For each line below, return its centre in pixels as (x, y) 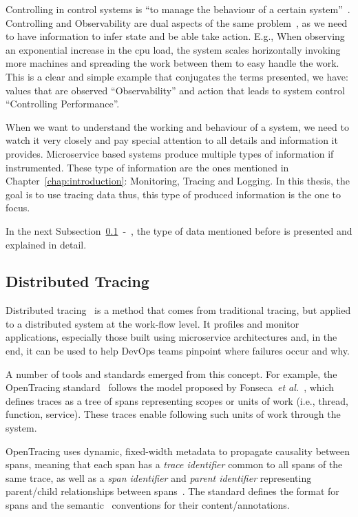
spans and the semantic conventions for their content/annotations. (148, 505)
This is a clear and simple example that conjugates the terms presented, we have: (177, 76)
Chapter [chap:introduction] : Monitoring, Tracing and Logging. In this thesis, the (178, 181)
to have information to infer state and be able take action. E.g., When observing (175, 36)
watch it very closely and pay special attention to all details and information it (172, 140)
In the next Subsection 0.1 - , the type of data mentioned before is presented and (179, 230)
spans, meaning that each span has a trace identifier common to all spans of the (174, 464)
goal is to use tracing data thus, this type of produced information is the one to (173, 194)
